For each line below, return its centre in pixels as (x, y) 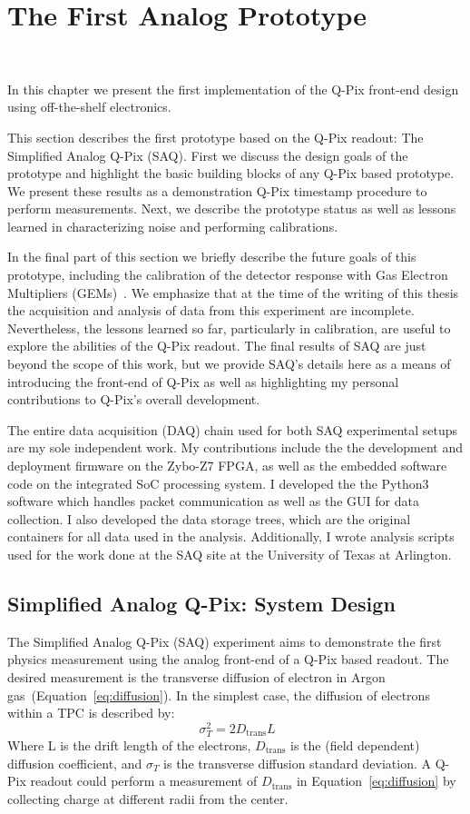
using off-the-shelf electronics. (89, 107)
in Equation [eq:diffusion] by (376, 781)
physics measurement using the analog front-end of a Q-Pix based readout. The (228, 659)
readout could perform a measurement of (144, 781)
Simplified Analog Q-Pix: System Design (201, 603)
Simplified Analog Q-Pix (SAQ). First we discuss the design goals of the (208, 155)
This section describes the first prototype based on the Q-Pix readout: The (215, 137)
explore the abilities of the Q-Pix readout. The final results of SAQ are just (217, 346)
